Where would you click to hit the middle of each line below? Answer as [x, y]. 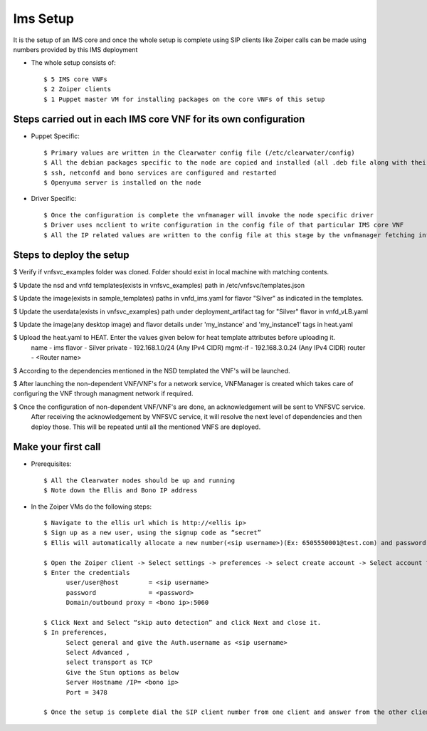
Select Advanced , [98, 653]
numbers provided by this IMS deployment [75, 49]
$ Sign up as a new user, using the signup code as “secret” [152, 533]
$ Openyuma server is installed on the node [123, 182]
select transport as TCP [109, 662]
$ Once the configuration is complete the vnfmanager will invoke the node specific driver [209, 215]
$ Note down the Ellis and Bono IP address [121, 491]
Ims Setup [44, 19]
